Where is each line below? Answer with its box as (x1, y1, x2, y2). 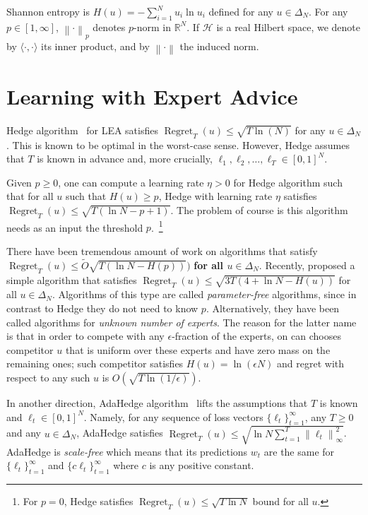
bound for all (252, 494, 309, 509)
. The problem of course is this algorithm (170, 202, 348, 217)
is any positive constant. (149, 458, 254, 473)
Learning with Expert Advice (6, 81, 298, 110)
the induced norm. (179, 38, 259, 53)
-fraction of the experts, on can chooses (172, 328, 341, 343)
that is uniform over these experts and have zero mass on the (65, 342, 331, 357)
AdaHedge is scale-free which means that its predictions (6, 444, 248, 458)
